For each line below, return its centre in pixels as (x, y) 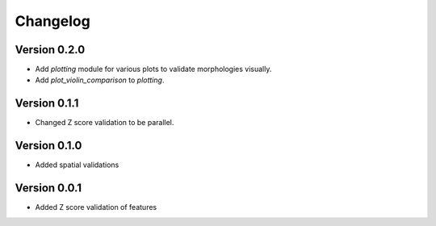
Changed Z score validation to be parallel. (105, 123)
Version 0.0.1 (48, 188)
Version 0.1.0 (48, 146)
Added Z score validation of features (96, 207)
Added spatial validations (77, 165)
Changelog (52, 21)
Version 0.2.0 (50, 50)
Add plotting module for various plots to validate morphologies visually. (153, 69)
